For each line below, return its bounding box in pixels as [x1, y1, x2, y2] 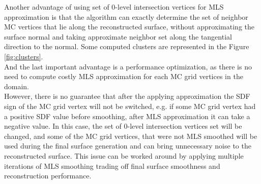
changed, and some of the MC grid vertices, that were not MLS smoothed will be [4, 130, 257, 141]
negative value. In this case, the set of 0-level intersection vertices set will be [4, 121, 242, 131]
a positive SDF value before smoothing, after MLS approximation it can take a [4, 111, 250, 121]
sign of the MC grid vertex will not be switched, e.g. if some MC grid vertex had [4, 100, 256, 111]
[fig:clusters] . [4, 51, 43, 61]
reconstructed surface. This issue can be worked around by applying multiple [4, 150, 244, 161]
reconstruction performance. [4, 170, 92, 181]
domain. [4, 81, 30, 91]
